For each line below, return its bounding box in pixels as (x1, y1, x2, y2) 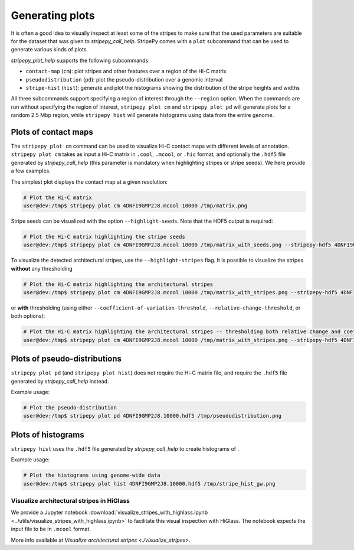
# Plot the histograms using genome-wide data (23, 472, 160, 479)
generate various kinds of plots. (11, 46, 88, 53)
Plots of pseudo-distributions (11, 354, 122, 364)
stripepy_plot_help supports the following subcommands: (11, 57, 150, 64)
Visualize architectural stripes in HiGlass (11, 497, 130, 505)
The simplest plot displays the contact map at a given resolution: (11, 178, 168, 185)
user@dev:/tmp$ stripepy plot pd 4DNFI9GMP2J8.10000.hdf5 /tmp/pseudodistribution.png (23, 412, 282, 419)
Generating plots (11, 9, 95, 22)
